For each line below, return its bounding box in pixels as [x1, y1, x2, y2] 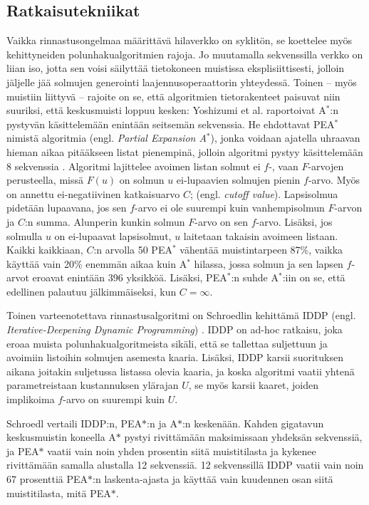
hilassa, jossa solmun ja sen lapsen [194, 256, 343, 271]
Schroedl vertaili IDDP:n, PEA [6, 415, 142, 430]
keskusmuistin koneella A [6, 429, 116, 444]
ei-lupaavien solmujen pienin [176, 172, 301, 187]
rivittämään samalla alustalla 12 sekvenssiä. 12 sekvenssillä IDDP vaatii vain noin [6, 457, 364, 472]
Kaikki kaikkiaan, [6, 242, 83, 257]
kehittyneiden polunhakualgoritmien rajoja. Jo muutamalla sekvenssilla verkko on [6, 46, 363, 61]
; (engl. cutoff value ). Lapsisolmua [189, 186, 338, 201]
